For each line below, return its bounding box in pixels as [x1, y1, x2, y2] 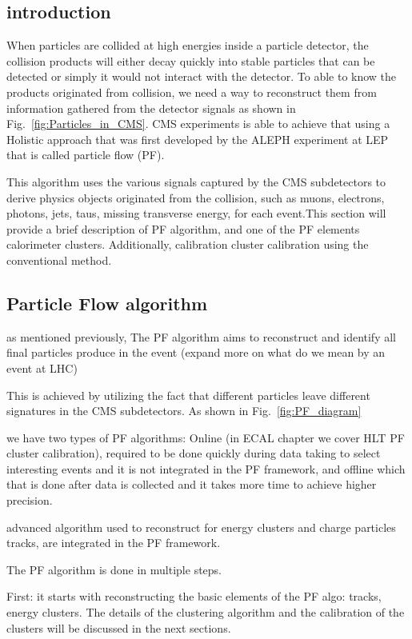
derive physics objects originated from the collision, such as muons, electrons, [6, 189, 385, 206]
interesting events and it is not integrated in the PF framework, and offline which [6, 460, 406, 477]
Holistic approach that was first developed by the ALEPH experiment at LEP [6, 130, 389, 147]
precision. [6, 492, 53, 509]
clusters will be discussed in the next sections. [6, 619, 231, 636]
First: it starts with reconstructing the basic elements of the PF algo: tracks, [6, 588, 382, 605]
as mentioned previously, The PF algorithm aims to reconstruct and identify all [6, 328, 396, 345]
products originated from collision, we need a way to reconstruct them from [6, 83, 377, 100]
